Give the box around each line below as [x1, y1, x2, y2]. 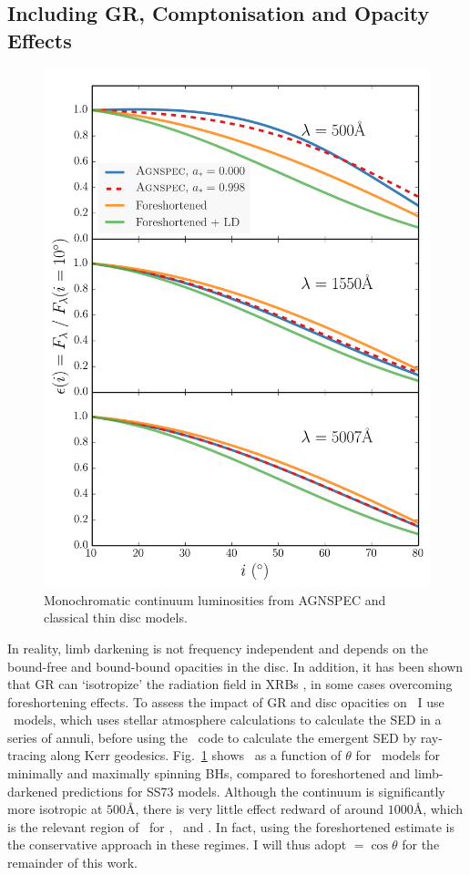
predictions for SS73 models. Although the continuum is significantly [61, 781, 445, 800]
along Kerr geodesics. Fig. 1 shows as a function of [50, 746, 342, 765]
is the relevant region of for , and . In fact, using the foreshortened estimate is [7, 817, 455, 836]
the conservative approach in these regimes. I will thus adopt [7, 835, 347, 854]
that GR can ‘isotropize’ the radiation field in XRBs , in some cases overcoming [7, 674, 453, 694]
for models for [355, 746, 440, 765]
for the [402, 835, 440, 854]
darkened [7, 781, 58, 800]
